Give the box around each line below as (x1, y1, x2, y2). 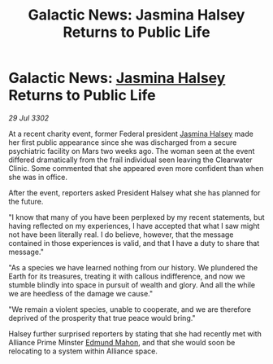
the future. (8, 196, 44, 206)
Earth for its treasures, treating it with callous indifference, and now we (8, 271, 245, 281)
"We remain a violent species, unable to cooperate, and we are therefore (8, 304, 252, 314)
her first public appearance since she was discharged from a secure (8, 137, 237, 147)
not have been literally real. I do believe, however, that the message (8, 230, 234, 239)
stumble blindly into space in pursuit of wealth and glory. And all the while (8, 279, 256, 290)
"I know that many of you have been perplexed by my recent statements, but (8, 212, 265, 221)
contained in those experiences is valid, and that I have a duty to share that (8, 238, 260, 248)
